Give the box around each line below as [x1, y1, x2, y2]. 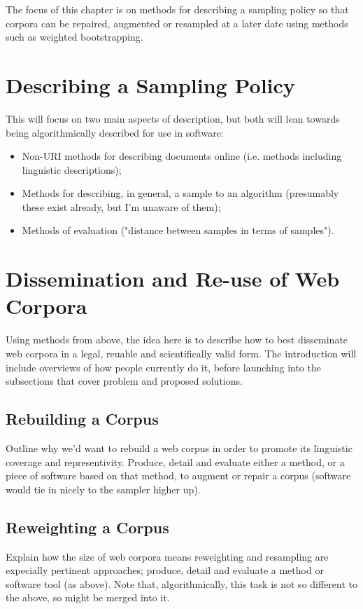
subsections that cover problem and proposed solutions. [6, 374, 243, 388]
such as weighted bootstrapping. [6, 29, 143, 44]
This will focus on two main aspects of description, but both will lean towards [6, 111, 340, 125]
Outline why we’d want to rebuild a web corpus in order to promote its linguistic [6, 440, 353, 455]
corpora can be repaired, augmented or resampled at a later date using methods [6, 15, 348, 30]
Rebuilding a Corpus [6, 408, 159, 430]
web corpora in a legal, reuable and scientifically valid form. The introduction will [6, 345, 357, 360]
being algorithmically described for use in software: [6, 125, 224, 139]
